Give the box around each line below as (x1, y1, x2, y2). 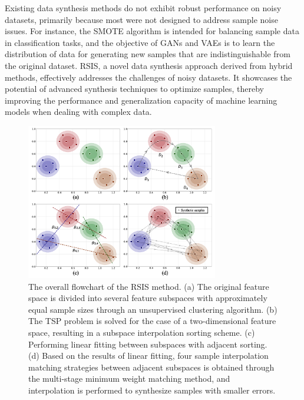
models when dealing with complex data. (5, 105, 152, 118)
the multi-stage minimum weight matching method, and (28, 372, 230, 385)
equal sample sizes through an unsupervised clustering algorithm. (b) (28, 303, 277, 315)
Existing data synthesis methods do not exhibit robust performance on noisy (5, 2, 282, 14)
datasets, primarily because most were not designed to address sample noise (5, 13, 278, 25)
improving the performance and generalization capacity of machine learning (5, 94, 277, 106)
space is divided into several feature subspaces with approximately (28, 292, 267, 304)
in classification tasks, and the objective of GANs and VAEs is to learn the (5, 36, 275, 48)
